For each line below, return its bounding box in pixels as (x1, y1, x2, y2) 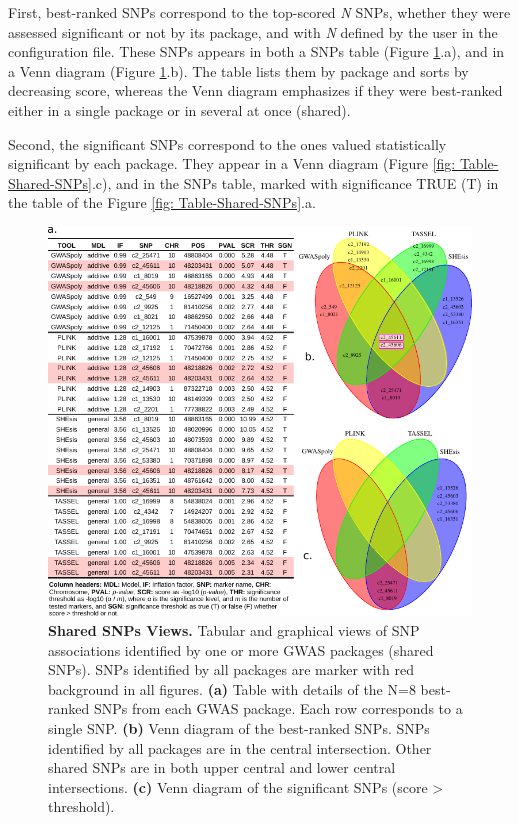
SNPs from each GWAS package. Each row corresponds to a (93, 698, 463, 719)
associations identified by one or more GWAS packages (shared (48, 639, 434, 660)
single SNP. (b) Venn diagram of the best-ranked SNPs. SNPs (48, 717, 430, 738)
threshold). (48, 796, 115, 817)
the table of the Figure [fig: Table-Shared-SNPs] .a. (8, 192, 316, 213)
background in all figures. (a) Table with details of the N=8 (48, 678, 416, 699)
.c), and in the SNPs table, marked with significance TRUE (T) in (91, 172, 499, 193)
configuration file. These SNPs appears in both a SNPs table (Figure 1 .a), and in (8, 41, 505, 62)
